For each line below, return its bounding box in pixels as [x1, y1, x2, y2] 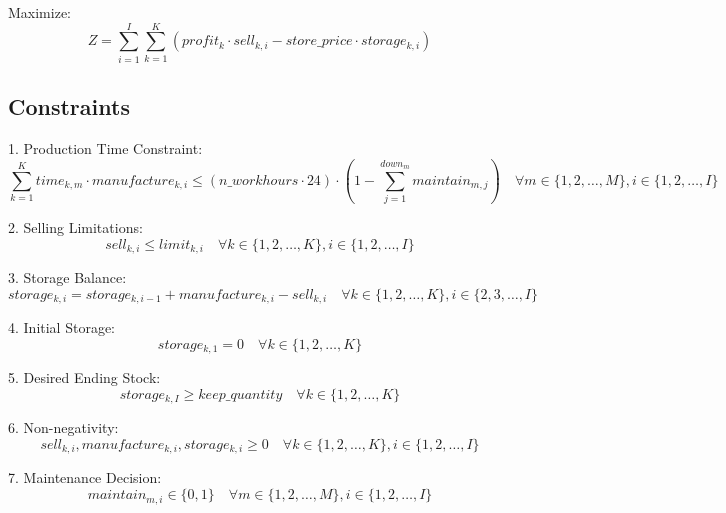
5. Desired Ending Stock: [8, 367, 161, 388]
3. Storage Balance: [8, 267, 127, 288]
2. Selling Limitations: [8, 217, 143, 238]
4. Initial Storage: [8, 317, 116, 338]
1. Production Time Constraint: [8, 137, 203, 158]
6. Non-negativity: [8, 417, 119, 438]
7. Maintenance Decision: [8, 467, 162, 488]
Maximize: [8, 2, 71, 22]
